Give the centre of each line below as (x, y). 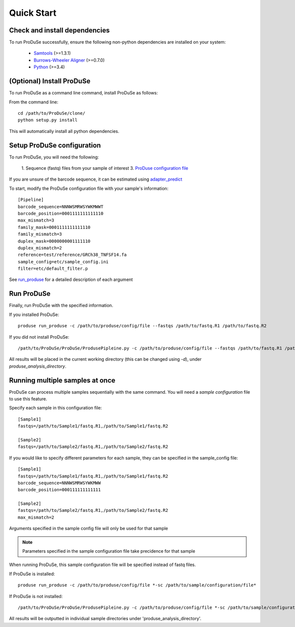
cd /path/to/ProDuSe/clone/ (52, 113)
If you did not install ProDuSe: (39, 337)
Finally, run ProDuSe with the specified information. (61, 306)
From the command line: (34, 102)
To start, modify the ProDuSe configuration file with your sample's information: (89, 188)
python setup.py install (48, 120)
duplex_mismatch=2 (40, 248)
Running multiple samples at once (62, 380)
